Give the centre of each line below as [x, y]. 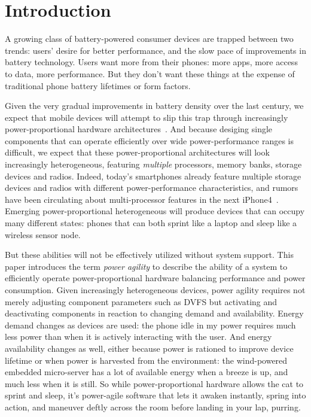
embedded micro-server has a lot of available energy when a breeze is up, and [147, 372]
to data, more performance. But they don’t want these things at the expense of [150, 73]
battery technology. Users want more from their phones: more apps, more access [151, 62]
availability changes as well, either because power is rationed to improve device [149, 348]
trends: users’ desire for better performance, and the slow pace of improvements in [155, 50]
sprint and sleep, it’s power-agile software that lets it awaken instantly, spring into [155, 395]
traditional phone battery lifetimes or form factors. [98, 85]
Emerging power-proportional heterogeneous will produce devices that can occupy [155, 211]
